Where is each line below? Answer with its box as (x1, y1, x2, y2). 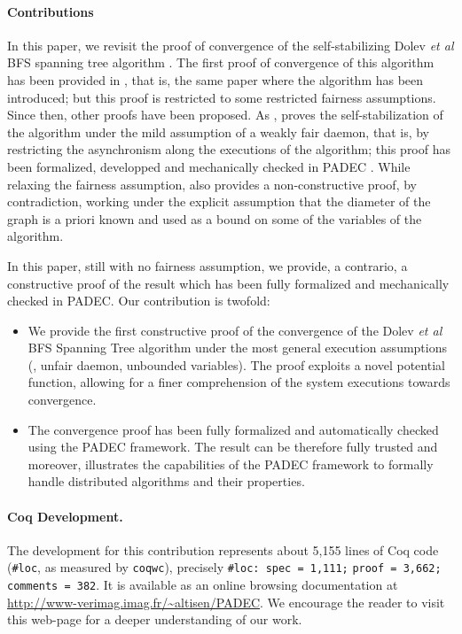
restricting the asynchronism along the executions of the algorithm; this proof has (7, 140, 451, 158)
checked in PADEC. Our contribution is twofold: (7, 291, 270, 310)
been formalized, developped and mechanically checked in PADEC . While (7, 157, 411, 175)
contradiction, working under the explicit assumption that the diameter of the (7, 192, 431, 211)
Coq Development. (7, 506, 123, 525)
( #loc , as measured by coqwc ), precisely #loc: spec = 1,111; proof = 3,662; (7, 558, 442, 576)
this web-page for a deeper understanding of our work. (7, 610, 302, 629)
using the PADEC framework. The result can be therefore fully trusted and (27, 437, 438, 456)
